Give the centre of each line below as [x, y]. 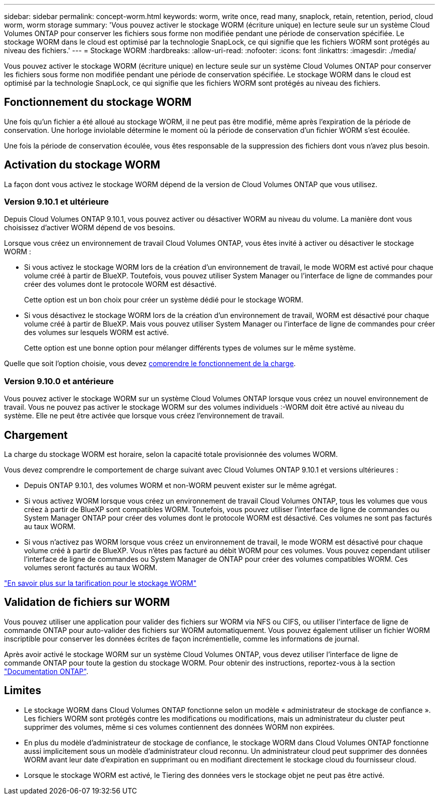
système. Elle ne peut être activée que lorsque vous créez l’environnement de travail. [144, 416]
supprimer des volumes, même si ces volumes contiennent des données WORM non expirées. [179, 727]
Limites [23, 691]
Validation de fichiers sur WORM [87, 602]
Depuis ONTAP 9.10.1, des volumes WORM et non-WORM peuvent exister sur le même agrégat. [180, 486]
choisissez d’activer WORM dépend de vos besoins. [90, 228]
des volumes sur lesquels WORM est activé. [96, 333]
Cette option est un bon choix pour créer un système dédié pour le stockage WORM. [164, 300]
